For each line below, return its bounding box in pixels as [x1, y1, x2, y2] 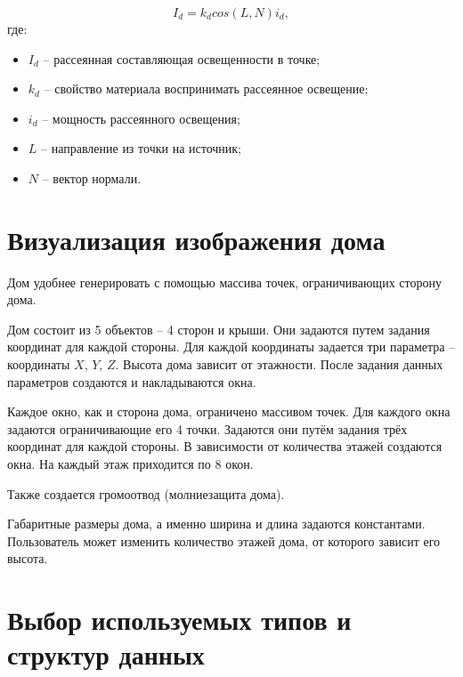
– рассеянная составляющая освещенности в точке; [43, 49, 321, 68]
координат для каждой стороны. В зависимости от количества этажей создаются [7, 437, 443, 455]
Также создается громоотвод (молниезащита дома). [7, 484, 285, 503]
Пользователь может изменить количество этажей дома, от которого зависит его [7, 531, 441, 550]
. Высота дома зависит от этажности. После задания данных [115, 355, 443, 374]
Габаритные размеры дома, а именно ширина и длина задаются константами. [7, 514, 426, 533]
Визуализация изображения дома [7, 221, 386, 257]
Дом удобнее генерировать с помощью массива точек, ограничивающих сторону [7, 272, 442, 291]
